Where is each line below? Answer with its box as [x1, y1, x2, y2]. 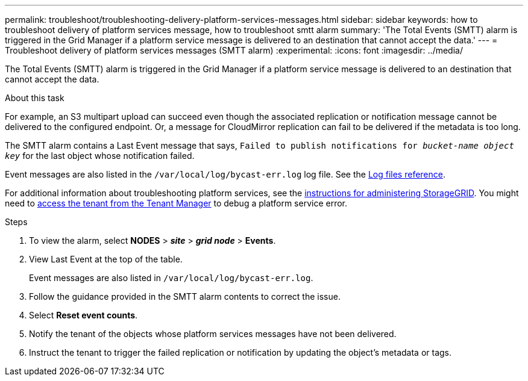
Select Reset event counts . [29, 310, 138, 320]
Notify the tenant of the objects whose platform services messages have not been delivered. [29, 329, 397, 339]
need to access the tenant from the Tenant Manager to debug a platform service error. [5, 198, 348, 208]
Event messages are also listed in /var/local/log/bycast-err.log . [29, 273, 313, 283]
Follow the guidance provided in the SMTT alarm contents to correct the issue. [29, 291, 341, 302]
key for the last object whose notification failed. [5, 150, 195, 161]
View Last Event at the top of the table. [29, 254, 183, 264]
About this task [5, 93, 64, 103]
